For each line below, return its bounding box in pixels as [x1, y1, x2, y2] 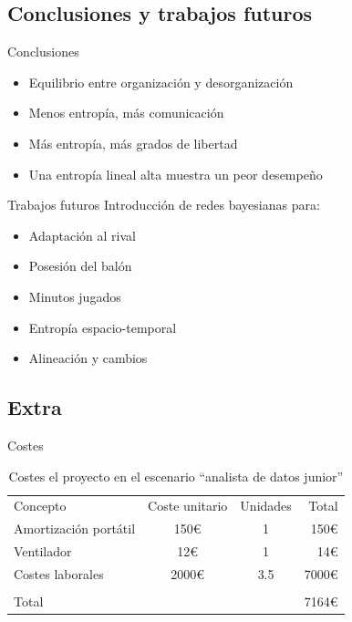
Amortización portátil [14, 519, 136, 538]
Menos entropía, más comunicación [28, 103, 224, 122]
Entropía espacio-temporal [28, 317, 177, 337]
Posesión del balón [28, 256, 132, 275]
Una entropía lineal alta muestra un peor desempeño [28, 164, 323, 183]
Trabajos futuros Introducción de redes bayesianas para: [7, 195, 320, 214]
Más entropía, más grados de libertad [28, 133, 238, 152]
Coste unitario [148, 496, 228, 515]
